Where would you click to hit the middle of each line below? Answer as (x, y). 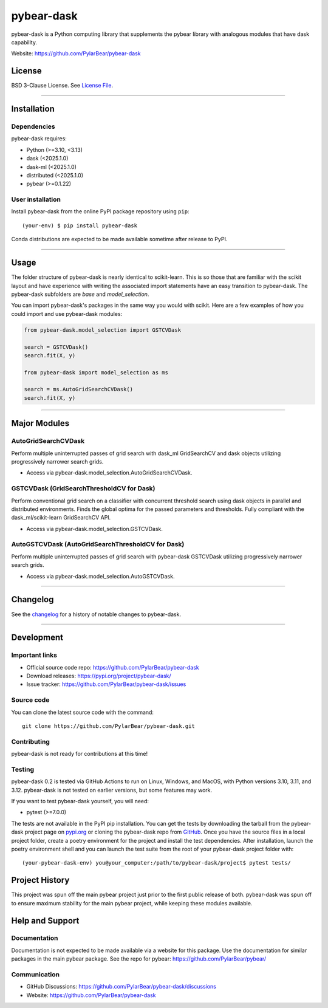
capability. (24, 42)
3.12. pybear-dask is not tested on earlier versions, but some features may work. (112, 790)
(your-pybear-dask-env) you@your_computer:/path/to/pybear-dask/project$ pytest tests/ (157, 863)
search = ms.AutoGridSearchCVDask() (79, 389)
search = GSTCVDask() (56, 347)
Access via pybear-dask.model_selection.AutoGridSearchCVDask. (109, 473)
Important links (34, 655)
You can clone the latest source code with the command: (83, 712)
